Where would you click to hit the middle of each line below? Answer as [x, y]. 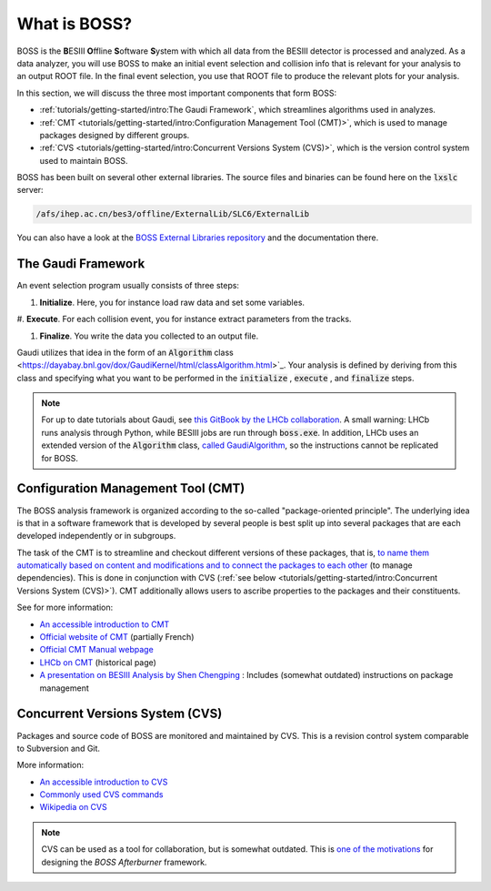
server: [30, 190]
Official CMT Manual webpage [96, 650]
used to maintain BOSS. [84, 160]
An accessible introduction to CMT [105, 624]
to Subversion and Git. [58, 748]
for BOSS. [60, 458]
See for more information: [65, 607]
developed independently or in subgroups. [96, 536]
